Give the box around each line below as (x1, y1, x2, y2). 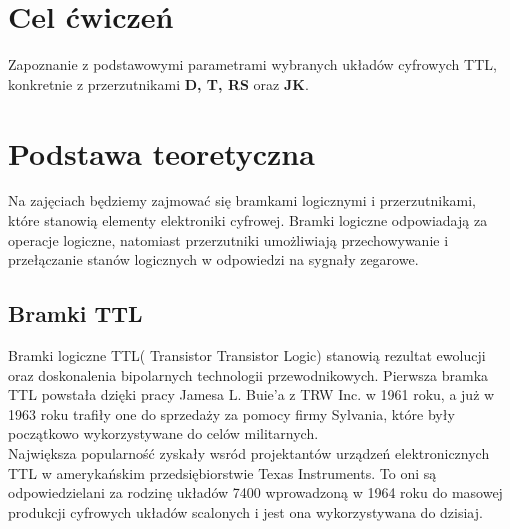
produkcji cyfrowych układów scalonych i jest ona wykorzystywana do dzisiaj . (8, 501, 483, 522)
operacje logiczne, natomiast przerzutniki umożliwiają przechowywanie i (8, 229, 449, 250)
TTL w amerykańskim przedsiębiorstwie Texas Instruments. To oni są (8, 462, 437, 483)
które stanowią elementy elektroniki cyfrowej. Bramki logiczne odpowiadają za (8, 210, 488, 231)
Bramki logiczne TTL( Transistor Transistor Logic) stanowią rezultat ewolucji (8, 345, 486, 366)
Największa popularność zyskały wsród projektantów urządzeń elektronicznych (8, 442, 490, 463)
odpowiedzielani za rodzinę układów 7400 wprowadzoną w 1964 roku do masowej (8, 482, 503, 503)
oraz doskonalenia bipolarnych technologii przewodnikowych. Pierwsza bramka (8, 364, 489, 385)
